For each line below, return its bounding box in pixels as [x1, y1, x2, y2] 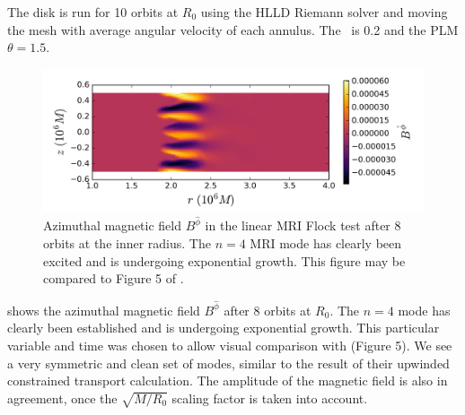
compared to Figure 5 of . [43, 269, 184, 288]
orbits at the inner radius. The [43, 234, 211, 253]
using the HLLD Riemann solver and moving [200, 3, 448, 21]
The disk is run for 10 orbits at [7, 3, 179, 21]
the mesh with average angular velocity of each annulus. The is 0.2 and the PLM [7, 20, 459, 39]
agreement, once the [7, 388, 118, 407]
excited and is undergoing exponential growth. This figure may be [43, 251, 406, 270]
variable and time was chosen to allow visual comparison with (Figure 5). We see [7, 336, 452, 355]
